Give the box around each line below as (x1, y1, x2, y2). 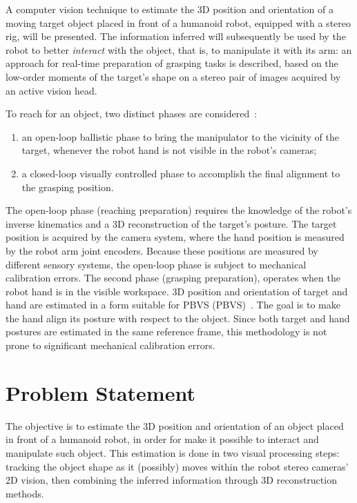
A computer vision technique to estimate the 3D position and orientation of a (6, 2, 334, 16)
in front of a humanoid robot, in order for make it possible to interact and (6, 432, 319, 446)
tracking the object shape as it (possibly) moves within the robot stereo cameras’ (6, 459, 349, 473)
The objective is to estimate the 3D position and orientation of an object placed (6, 418, 344, 433)
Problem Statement (6, 378, 195, 406)
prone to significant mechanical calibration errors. (6, 338, 215, 353)
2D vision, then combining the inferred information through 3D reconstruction (6, 473, 337, 487)
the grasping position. (21, 179, 114, 194)
